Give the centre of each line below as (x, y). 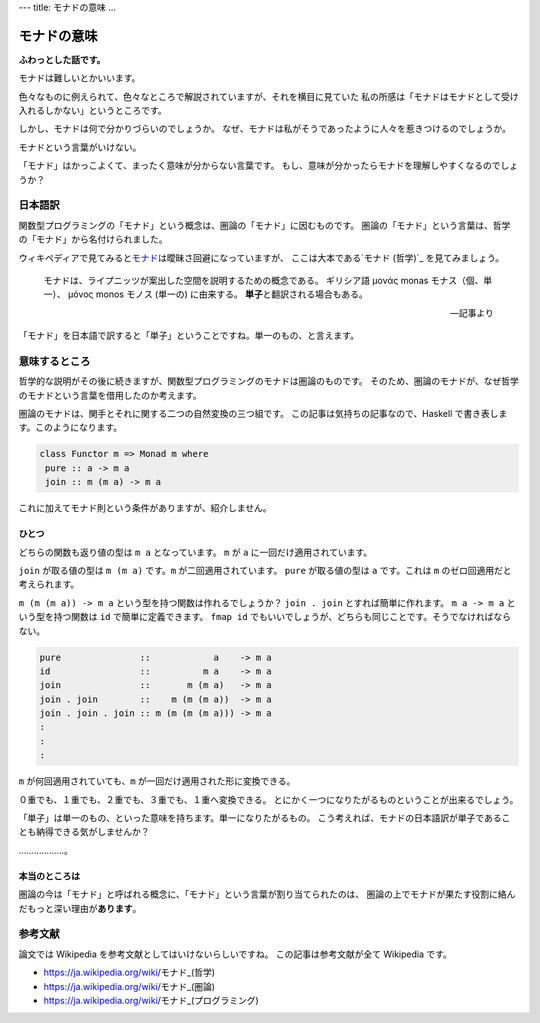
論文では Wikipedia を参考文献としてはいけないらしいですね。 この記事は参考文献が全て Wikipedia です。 (235, 954)
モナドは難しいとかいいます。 (79, 78)
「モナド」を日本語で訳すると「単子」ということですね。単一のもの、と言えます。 (189, 336)
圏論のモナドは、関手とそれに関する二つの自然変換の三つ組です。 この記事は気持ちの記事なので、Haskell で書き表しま (263, 414)
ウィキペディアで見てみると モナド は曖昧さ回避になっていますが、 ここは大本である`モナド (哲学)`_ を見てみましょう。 (261, 257)
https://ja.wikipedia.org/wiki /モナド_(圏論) (129, 986)
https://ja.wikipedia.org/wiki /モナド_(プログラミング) (151, 1000)
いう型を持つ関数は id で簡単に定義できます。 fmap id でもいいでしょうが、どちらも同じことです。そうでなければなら (265, 617)
